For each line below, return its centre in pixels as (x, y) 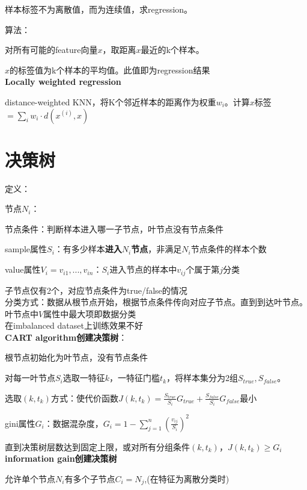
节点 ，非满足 (157, 249)
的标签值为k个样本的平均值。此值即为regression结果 (110, 70)
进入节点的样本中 (143, 269)
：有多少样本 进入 (88, 249)
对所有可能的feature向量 (51, 50)
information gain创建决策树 (61, 458)
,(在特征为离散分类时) (187, 478)
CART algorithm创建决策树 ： (66, 337)
